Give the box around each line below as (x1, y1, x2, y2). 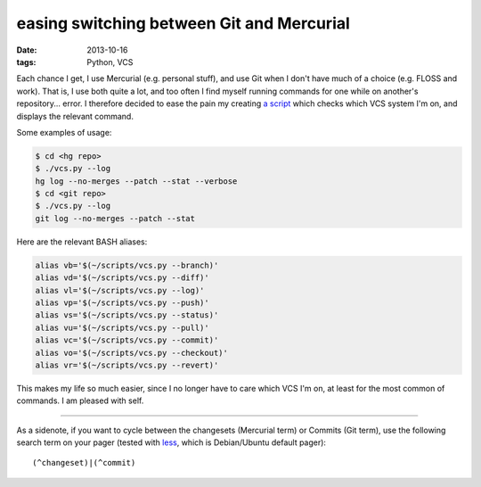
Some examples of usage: (16, 127, 112, 137)
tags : (16, 56, 37, 67)
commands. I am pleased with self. (16, 395, 144, 406)
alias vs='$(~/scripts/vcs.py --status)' (35, 310, 219, 320)
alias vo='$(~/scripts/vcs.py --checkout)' (35, 348, 229, 358)
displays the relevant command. (16, 111, 134, 121)
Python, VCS (86, 56, 134, 67)
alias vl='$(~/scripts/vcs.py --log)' (35, 285, 205, 295)
